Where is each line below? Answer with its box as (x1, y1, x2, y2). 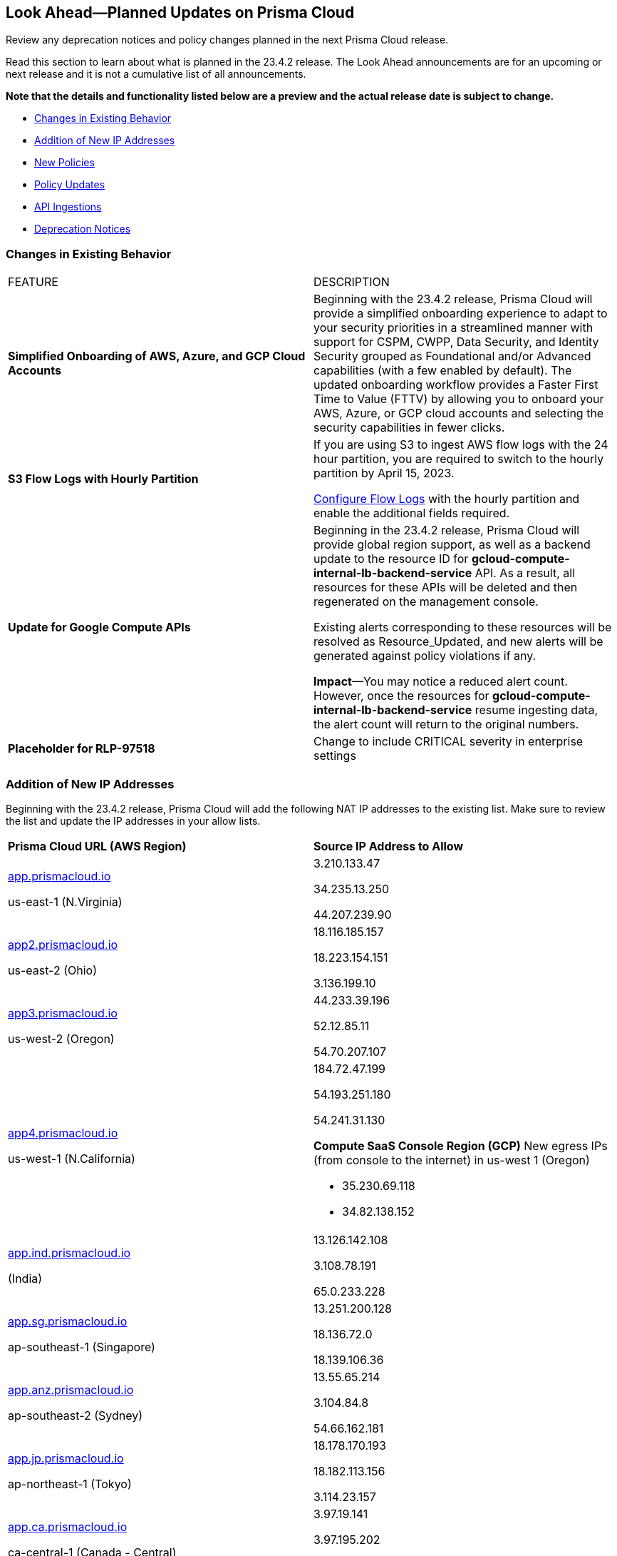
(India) (8, 1271, 43, 1286)
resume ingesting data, (475, 703, 598, 718)
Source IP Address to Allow (313, 838, 463, 853)
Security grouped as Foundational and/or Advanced (313, 349, 591, 364)
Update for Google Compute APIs (8, 620, 191, 635)
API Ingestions (34, 200, 102, 213)
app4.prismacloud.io (8, 1125, 118, 1140)
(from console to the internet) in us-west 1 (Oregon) (313, 1152, 590, 1167)
